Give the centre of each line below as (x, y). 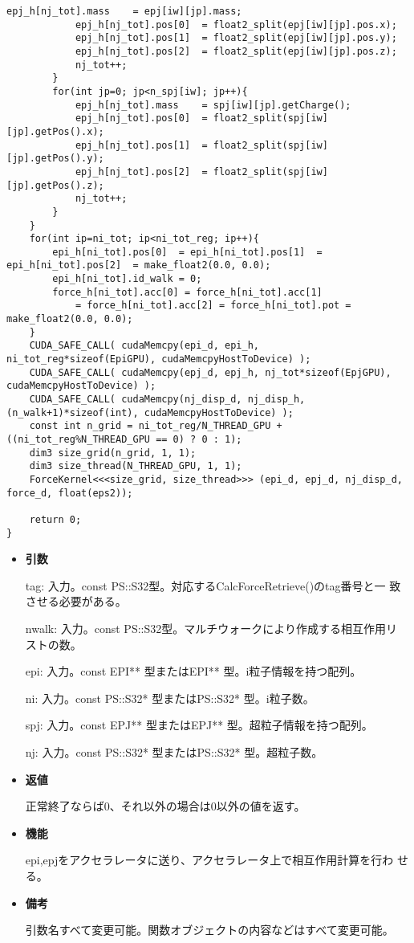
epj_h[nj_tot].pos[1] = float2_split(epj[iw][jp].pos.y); (236, 38)
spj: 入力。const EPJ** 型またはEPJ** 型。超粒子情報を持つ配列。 (199, 725)
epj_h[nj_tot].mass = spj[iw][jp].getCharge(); (213, 105)
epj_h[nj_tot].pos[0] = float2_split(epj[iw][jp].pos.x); (236, 24)
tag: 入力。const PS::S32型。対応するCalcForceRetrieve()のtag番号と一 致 (213, 585)
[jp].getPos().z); (55, 185)
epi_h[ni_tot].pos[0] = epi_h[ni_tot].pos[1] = (187, 252)
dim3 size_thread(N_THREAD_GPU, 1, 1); (136, 466)
